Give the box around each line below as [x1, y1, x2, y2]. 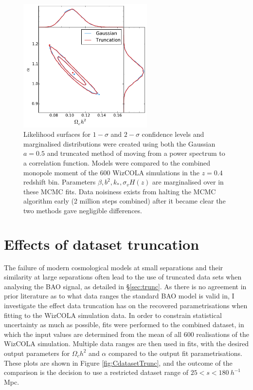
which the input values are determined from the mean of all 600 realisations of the [4, 329, 249, 339]
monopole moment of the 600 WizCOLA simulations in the [23, 167, 199, 177]
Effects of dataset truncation [4, 234, 199, 254]
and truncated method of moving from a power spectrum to [47, 148, 225, 158]
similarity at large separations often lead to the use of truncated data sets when [4, 272, 242, 282]
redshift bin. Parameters [23, 177, 96, 187]
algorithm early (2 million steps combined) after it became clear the [23, 196, 226, 206]
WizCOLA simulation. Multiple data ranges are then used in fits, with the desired [4, 338, 249, 349]
